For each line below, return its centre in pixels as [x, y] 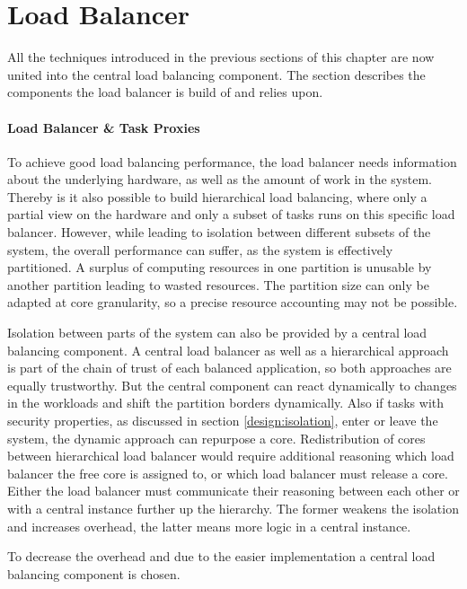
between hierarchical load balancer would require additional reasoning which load [231, 456]
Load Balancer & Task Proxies [104, 127]
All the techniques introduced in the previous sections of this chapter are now [221, 57]
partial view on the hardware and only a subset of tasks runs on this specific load [231, 214]
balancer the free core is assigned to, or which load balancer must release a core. [228, 473]
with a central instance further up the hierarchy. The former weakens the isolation [233, 508]
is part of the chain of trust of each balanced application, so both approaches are [229, 368]
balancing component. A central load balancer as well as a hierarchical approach [228, 350]
